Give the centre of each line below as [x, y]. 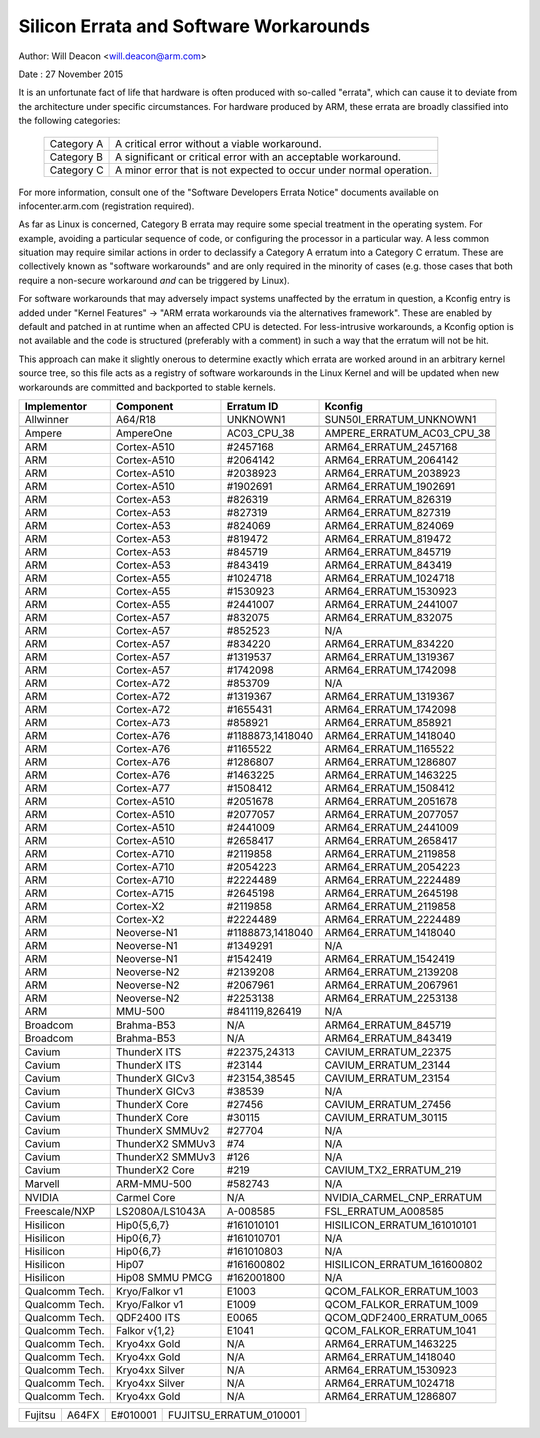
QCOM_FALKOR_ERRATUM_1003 [401, 1291]
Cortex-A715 [145, 893]
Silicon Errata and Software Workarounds [194, 26]
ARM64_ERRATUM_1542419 [389, 958]
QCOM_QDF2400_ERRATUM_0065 [406, 1317]
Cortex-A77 [142, 788]
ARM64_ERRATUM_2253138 [391, 998]
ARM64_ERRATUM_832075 [389, 617]
